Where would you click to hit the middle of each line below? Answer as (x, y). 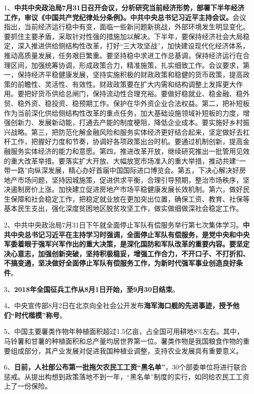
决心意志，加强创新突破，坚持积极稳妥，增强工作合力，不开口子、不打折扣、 (127, 253)
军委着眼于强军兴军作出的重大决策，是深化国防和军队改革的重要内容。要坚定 (127, 244)
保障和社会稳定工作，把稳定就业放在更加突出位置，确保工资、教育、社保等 (130, 198)
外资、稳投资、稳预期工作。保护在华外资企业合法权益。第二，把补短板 (137, 103)
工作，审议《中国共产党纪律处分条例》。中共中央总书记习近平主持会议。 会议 (125, 17)
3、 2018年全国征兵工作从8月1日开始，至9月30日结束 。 (92, 289)
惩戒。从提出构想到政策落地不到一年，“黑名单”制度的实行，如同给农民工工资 (127, 376)
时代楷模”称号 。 (40, 315)
